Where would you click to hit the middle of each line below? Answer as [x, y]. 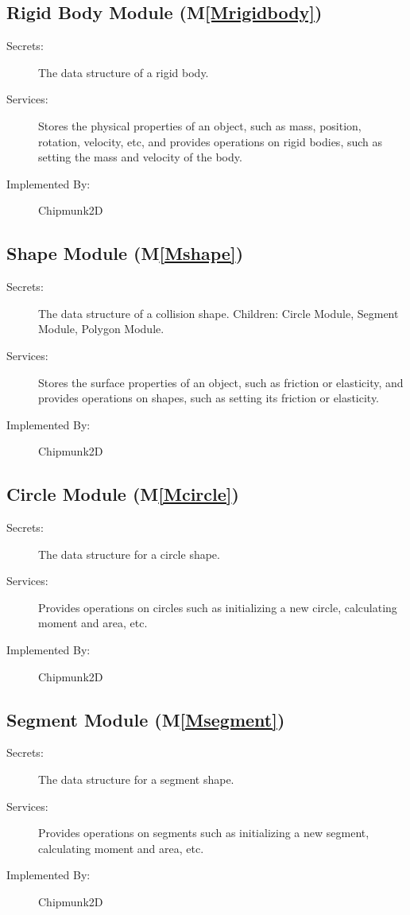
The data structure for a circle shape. [129, 554]
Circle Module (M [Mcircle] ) [123, 494]
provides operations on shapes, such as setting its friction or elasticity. [209, 398]
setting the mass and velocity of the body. [140, 157]
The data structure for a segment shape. [136, 779]
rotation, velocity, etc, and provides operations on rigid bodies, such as [211, 141]
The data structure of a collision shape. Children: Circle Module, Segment [219, 313]
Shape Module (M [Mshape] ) [125, 253]
